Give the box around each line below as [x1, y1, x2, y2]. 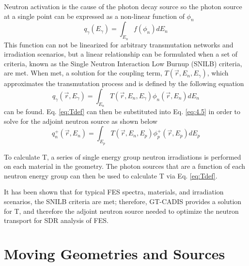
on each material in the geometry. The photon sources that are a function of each [4, 161, 246, 171]
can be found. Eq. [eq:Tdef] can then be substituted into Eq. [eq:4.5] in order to [4, 106, 240, 117]
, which [207, 68, 229, 78]
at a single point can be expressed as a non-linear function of [4, 11, 185, 21]
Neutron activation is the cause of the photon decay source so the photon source [4, 1, 242, 11]
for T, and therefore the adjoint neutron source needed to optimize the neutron [4, 206, 239, 216]
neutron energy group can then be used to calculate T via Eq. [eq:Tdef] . [4, 170, 218, 180]
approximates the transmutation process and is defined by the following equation [4, 78, 244, 89]
